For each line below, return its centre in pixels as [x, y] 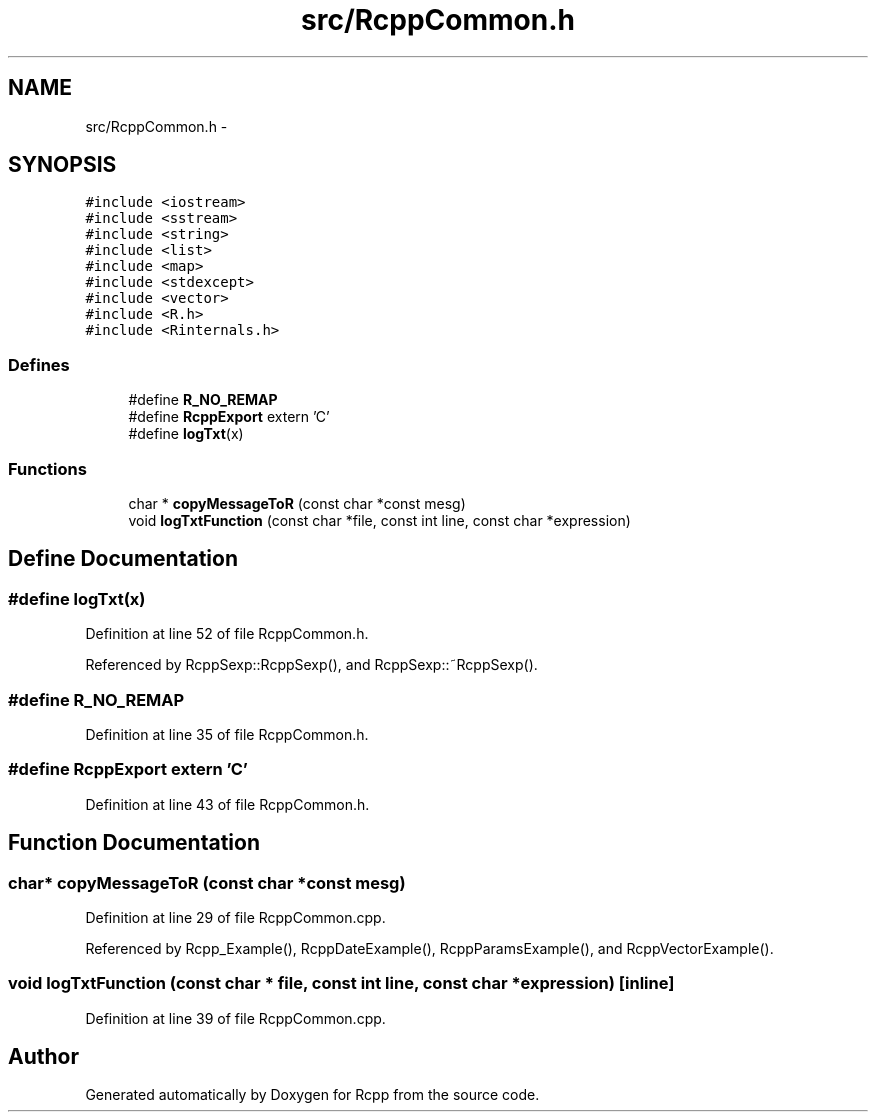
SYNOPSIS [62, 165]
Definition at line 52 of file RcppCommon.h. [227, 634]
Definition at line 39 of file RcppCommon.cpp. [235, 1018]
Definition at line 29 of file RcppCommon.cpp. [235, 917]
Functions [47, 468]
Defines [39, 364]
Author [43, 1057]
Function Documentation [134, 843]
